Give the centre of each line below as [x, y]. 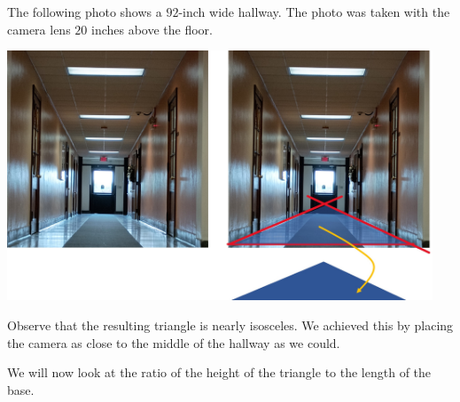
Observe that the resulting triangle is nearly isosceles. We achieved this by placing [230, 325]
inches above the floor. [152, 29]
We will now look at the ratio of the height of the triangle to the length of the [219, 372]
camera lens [39, 29]
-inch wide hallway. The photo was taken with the [314, 12]
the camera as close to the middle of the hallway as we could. [174, 342]
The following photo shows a [85, 12]
